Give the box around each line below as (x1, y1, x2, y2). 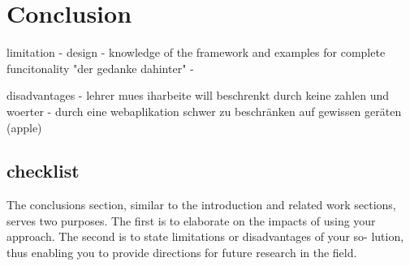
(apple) (6, 118, 42, 135)
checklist (6, 158, 80, 183)
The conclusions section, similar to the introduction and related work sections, (6, 196, 396, 213)
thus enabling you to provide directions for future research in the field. (6, 244, 357, 261)
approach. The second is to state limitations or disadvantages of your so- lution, (6, 228, 404, 245)
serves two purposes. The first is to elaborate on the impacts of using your (6, 212, 376, 229)
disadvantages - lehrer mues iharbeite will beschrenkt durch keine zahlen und (6, 87, 390, 104)
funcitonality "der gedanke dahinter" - (6, 59, 194, 76)
